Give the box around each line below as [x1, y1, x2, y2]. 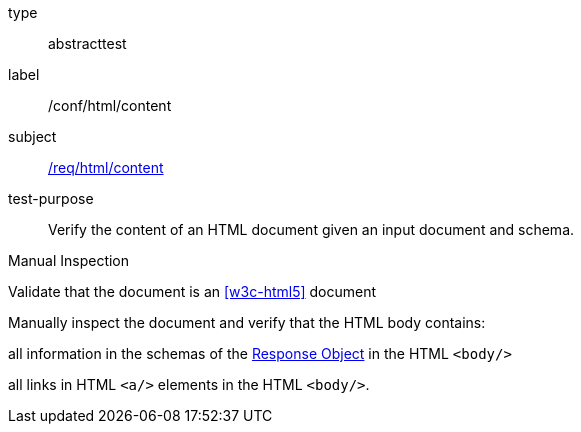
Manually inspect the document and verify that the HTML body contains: [8, 314, 486, 331]
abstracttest [48, 35, 127, 52]
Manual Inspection [8, 252, 130, 269]
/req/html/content [48, 159, 164, 176]
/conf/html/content [48, 97, 172, 114]
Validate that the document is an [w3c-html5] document [8, 283, 377, 300]
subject [8, 128, 57, 145]
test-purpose [8, 190, 94, 207]
